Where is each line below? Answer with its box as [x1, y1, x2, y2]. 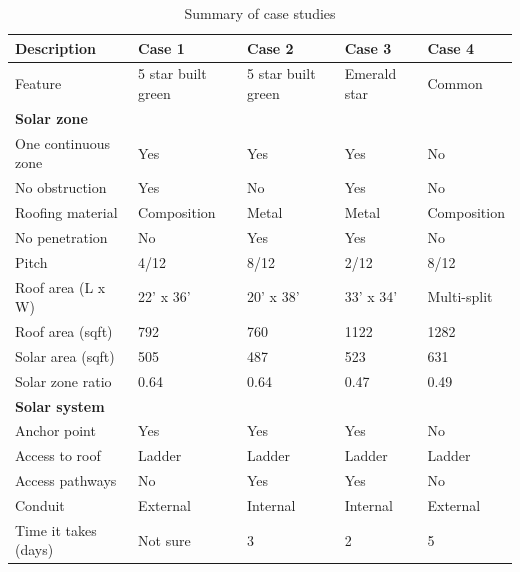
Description [15, 37, 97, 58]
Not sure [138, 529, 191, 550]
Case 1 [138, 37, 185, 58]
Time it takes [15, 519, 97, 540]
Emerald [344, 63, 397, 84]
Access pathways [15, 470, 117, 491]
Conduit [15, 494, 65, 515]
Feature [15, 73, 62, 94]
